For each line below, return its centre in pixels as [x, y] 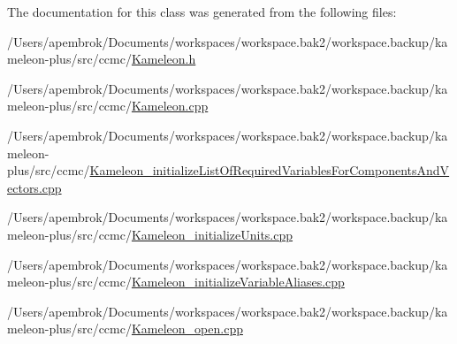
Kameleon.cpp [170, 106]
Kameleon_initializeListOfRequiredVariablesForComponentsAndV [270, 170]
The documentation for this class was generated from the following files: [202, 11]
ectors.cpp [34, 187]
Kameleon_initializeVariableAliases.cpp [238, 282]
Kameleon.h [164, 59]
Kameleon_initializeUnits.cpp [212, 234]
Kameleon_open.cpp [187, 329]
